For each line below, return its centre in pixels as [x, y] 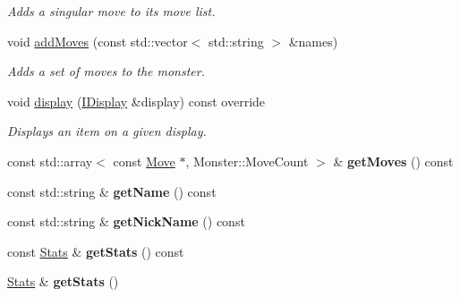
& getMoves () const [393, 161]
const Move [144, 161]
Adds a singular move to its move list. [111, 11]
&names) [313, 41]
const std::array [50, 161]
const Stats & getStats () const [96, 251]
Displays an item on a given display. [107, 131]
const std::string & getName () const [112, 191]
